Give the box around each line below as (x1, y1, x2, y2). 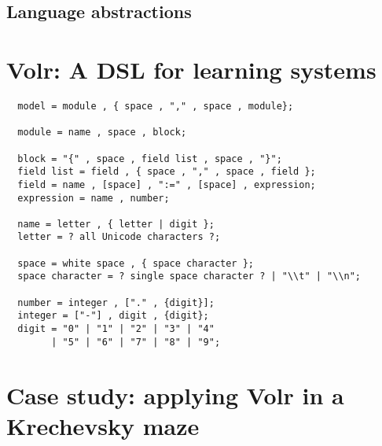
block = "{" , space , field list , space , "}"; (17, 153, 282, 164)
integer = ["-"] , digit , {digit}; (17, 310, 209, 322)
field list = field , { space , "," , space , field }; (17, 166, 316, 178)
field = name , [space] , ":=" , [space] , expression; (17, 179, 316, 190)
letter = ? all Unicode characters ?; (17, 231, 221, 243)
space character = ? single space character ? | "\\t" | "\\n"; (17, 271, 362, 282)
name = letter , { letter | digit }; (17, 218, 215, 230)
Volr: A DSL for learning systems (6, 53, 376, 85)
